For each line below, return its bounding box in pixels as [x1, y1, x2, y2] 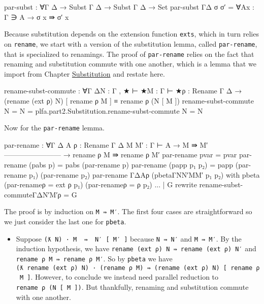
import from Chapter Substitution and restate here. [4, 68, 165, 79]
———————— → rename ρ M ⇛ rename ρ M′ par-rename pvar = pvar [4, 149, 237, 160]
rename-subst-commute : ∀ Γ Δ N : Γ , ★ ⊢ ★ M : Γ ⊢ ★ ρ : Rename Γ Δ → [4, 85, 242, 96]
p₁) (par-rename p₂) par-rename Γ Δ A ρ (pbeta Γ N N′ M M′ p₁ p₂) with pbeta [29, 169, 260, 180]
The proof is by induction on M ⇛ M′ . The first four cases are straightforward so [4, 206, 252, 217]
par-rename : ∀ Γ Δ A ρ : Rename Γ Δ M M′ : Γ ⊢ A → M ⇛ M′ [4, 139, 208, 150]
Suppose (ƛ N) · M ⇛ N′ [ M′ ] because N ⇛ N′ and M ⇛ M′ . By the [16, 233, 242, 244]
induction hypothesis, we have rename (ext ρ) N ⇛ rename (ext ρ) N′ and [16, 243, 256, 254]
